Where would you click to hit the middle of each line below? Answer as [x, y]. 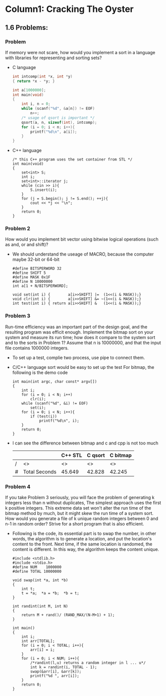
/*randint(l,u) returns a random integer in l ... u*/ [88, 663]
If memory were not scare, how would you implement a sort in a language [80, 52]
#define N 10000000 [32, 282]
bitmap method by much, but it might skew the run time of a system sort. [79, 514]
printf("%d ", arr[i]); [55, 676]
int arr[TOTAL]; [38, 641]
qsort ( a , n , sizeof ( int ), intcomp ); [59, 122]
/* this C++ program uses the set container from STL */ [72, 160]
